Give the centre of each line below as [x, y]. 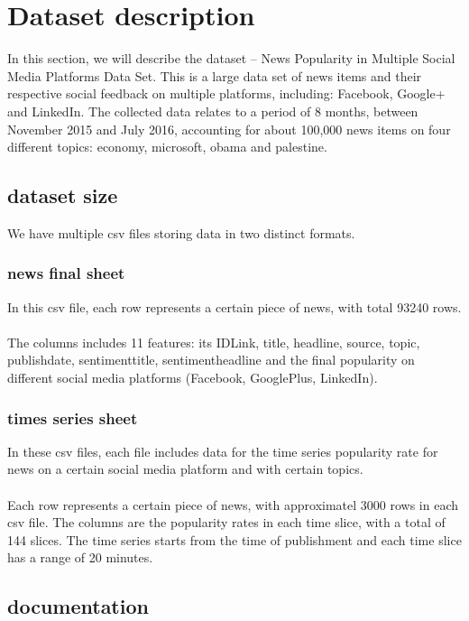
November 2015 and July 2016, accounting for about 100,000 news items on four [229, 129]
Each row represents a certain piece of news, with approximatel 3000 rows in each [233, 504]
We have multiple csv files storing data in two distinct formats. [181, 232]
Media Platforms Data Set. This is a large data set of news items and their [215, 75]
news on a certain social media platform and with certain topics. [185, 469]
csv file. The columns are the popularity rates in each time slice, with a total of [226, 522]
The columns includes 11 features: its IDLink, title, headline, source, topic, [214, 342]
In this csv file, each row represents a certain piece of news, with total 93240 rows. [234, 306]
